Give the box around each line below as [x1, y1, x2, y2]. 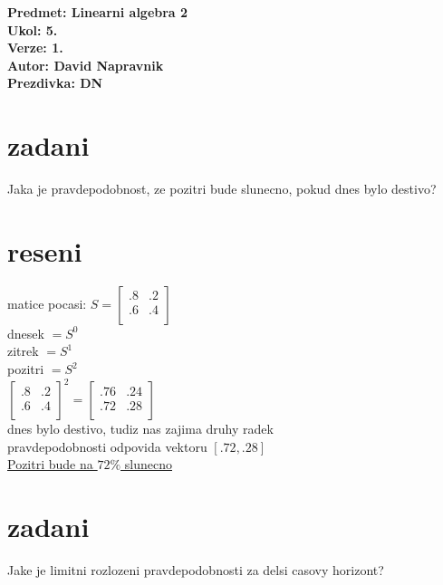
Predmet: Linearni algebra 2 [7, 3, 188, 21]
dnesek [7, 323, 44, 342]
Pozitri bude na [7, 455, 93, 474]
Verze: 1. [7, 38, 63, 57]
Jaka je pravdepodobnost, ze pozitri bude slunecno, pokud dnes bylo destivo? [7, 179, 437, 198]
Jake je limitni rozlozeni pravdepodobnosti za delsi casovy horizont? [7, 561, 384, 579]
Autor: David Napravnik [7, 55, 164, 74]
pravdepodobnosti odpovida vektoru [7, 436, 207, 456]
